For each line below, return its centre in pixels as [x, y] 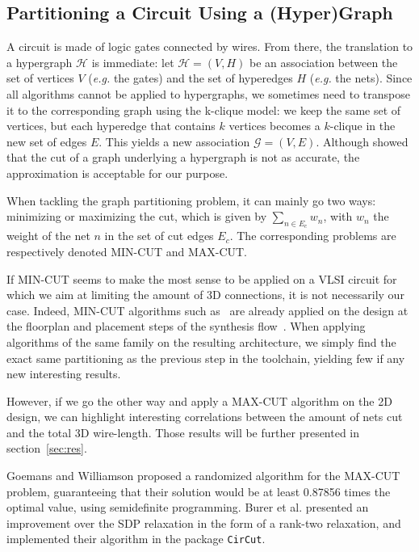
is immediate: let [133, 62]
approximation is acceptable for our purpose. [117, 173]
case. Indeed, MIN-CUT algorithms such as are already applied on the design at [207, 310]
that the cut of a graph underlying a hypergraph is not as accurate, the [183, 157]
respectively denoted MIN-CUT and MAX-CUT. [127, 251]
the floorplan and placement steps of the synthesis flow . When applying [186, 326]
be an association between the [324, 62]
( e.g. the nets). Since [361, 78]
